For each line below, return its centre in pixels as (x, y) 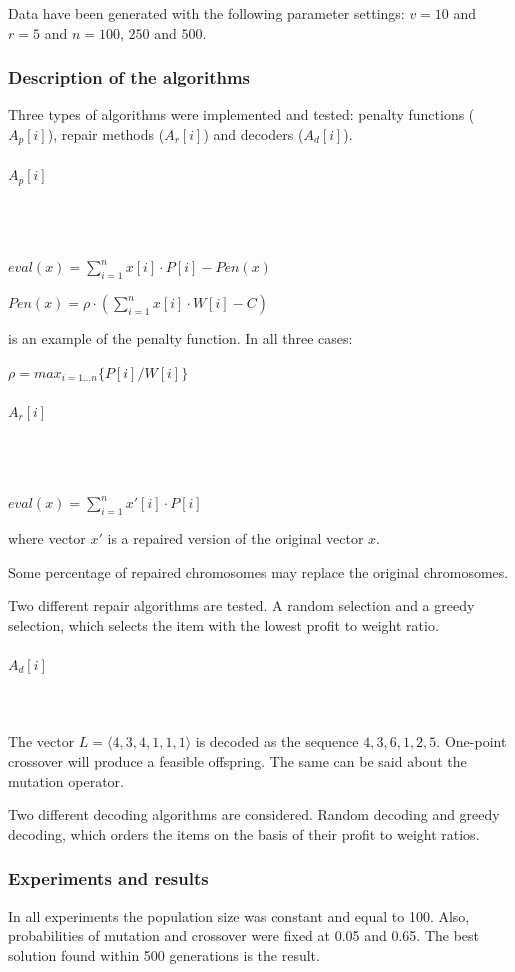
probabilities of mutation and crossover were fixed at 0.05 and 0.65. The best (244, 935)
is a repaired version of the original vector (235, 538)
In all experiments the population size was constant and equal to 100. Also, (239, 915)
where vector (47, 538)
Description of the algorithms (129, 77)
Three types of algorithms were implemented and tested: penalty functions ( (241, 114)
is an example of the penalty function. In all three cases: (180, 338)
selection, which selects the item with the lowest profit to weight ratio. (223, 624)
